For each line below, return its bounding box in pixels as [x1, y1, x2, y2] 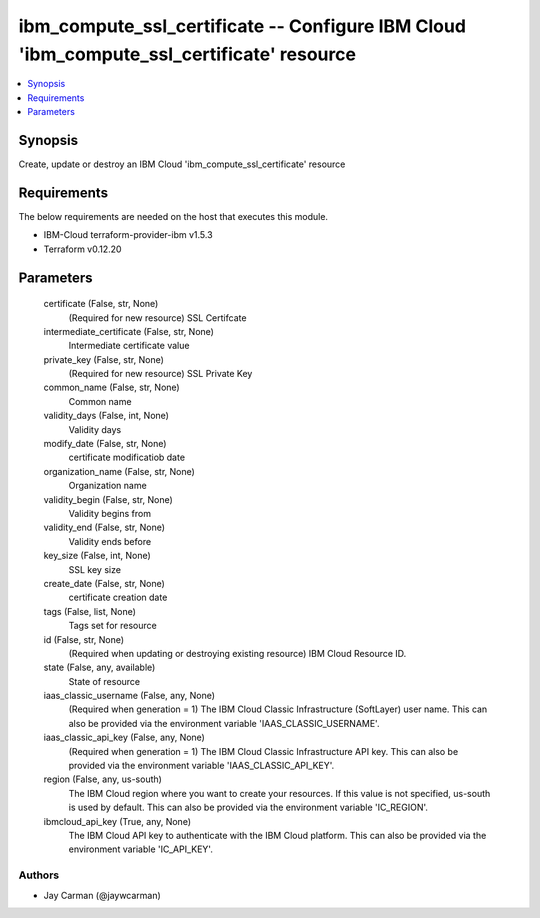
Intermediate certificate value [68, 340, 190, 352]
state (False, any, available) [43, 661, 156, 674]
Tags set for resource [68, 620, 157, 632]
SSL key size [68, 563, 122, 575]
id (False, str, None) [43, 633, 125, 645]
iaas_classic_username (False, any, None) [43, 690, 215, 702]
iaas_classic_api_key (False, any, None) [43, 731, 205, 744]
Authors [18, 868, 60, 882]
